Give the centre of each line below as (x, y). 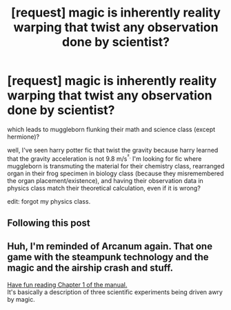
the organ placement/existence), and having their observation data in (105, 180)
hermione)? (23, 137)
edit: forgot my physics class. (49, 201)
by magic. (21, 299)
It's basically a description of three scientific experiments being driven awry (115, 292)
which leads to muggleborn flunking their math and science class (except (111, 129)
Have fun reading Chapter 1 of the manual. (67, 284)
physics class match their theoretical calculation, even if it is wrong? (104, 188)
